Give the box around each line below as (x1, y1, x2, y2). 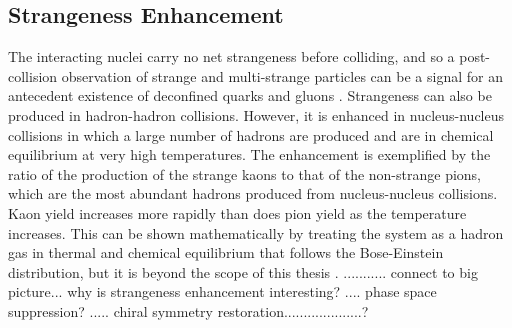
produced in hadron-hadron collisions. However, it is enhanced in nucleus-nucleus (8, 104, 505, 125)
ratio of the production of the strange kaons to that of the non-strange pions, (8, 163, 482, 184)
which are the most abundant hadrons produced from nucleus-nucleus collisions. (8, 183, 498, 204)
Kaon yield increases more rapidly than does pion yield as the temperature (8, 202, 467, 223)
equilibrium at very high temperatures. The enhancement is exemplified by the (8, 144, 491, 165)
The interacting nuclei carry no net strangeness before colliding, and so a (8, 46, 455, 67)
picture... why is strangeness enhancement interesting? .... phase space (8, 281, 437, 302)
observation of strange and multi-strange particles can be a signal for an (61, 65, 503, 86)
